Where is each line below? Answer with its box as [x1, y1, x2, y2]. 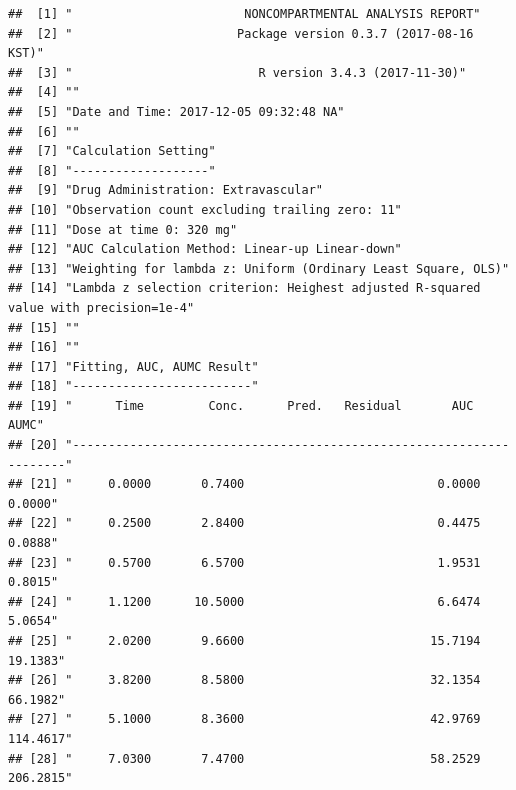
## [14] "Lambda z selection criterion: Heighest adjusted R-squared [8, 281, 481, 296]
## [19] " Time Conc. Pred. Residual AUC [8, 398, 474, 413]
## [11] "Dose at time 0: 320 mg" [8, 222, 238, 237]
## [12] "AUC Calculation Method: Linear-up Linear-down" [8, 242, 402, 257]
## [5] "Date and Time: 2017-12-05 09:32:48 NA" [8, 104, 345, 119]
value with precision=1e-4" [8, 300, 195, 315]
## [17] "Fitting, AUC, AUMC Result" [8, 359, 259, 374]
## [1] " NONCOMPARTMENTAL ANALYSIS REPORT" [8, 7, 481, 21]
